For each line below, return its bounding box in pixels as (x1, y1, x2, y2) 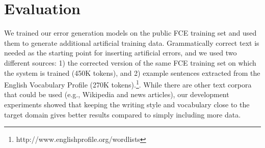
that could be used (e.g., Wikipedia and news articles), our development (4, 89, 229, 100)
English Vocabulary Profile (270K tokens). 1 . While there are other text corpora (4, 78, 252, 90)
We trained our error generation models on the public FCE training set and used (4, 27, 257, 38)
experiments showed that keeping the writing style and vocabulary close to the (4, 99, 250, 109)
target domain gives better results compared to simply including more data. (4, 109, 241, 120)
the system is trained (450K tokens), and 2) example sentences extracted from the (4, 67, 260, 78)
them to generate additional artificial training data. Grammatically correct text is (4, 37, 259, 48)
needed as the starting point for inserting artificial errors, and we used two (4, 47, 237, 58)
